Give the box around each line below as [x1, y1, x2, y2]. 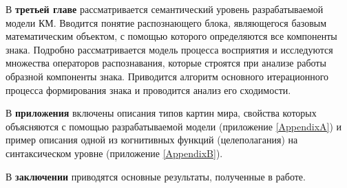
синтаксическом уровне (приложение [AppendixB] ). [6, 145, 223, 160]
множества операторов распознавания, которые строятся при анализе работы [6, 56, 326, 70]
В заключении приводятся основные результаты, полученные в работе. [6, 169, 306, 183]
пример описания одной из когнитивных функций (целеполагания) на [6, 132, 298, 147]
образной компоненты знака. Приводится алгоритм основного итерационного [6, 69, 329, 83]
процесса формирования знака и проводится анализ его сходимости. [6, 82, 291, 97]
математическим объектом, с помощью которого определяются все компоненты [6, 29, 337, 43]
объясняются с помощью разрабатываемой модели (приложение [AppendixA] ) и [6, 119, 342, 133]
